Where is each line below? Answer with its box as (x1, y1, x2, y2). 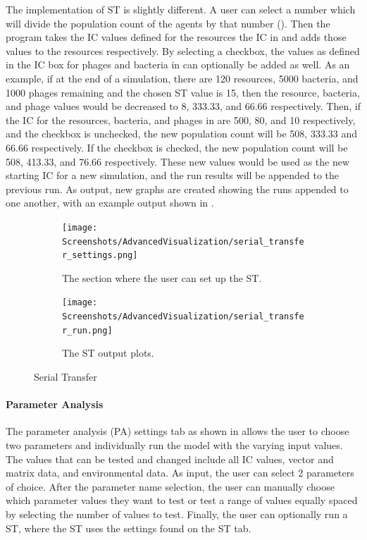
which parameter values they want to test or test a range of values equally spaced (6, 493, 358, 508)
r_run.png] (62, 325, 113, 336)
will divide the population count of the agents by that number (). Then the (6, 16, 330, 30)
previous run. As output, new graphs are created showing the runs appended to (6, 181, 349, 196)
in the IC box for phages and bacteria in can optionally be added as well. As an (6, 57, 350, 72)
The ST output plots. (62, 345, 154, 360)
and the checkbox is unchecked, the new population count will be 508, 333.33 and (6, 126, 358, 141)
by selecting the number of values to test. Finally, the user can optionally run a (6, 506, 348, 521)
